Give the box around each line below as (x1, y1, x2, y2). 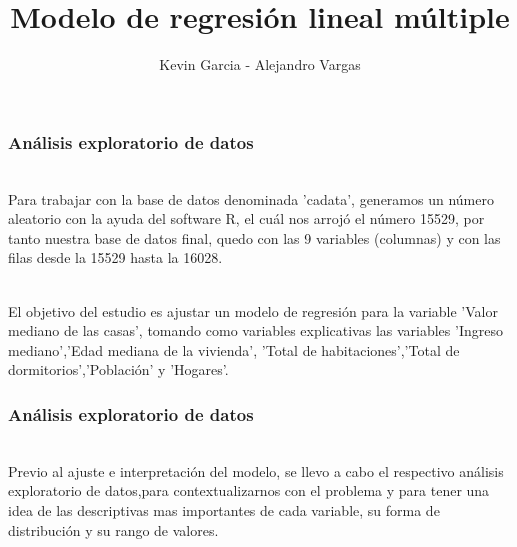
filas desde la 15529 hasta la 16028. (8, 247, 223, 268)
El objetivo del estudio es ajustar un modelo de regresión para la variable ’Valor (8, 300, 498, 321)
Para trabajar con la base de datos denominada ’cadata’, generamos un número (8, 188, 494, 209)
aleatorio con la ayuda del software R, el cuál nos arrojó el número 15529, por (8, 208, 485, 229)
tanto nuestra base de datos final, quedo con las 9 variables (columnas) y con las (8, 227, 501, 248)
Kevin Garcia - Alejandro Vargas (159, 54, 361, 75)
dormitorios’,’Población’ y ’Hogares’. (8, 359, 229, 380)
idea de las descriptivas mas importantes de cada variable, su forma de (8, 499, 440, 520)
